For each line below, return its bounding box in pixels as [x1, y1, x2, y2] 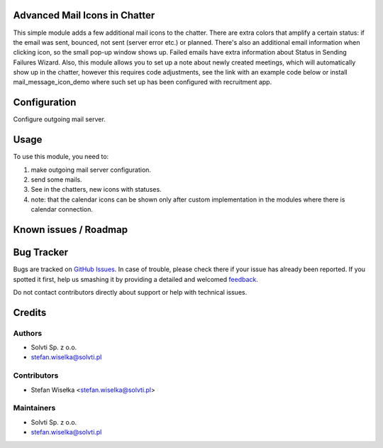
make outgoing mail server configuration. [30, 165, 152, 174]
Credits [13, 306, 47, 319]
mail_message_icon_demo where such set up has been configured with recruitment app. [13, 78, 272, 87]
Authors [13, 328, 43, 338]
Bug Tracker [13, 246, 69, 258]
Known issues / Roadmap [13, 224, 128, 236]
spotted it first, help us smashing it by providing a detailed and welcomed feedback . [13, 275, 259, 283]
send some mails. [30, 175, 82, 184]
